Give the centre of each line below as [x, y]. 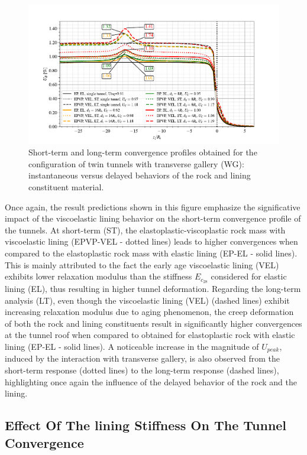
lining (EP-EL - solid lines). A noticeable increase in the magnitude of [132, 346]
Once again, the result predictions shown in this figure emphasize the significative [153, 207]
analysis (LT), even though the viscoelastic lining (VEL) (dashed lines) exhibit [147, 300]
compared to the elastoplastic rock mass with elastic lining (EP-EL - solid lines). [151, 253]
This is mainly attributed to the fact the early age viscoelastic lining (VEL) [142, 264]
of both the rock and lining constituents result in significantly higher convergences [153, 323]
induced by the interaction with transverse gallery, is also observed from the [142, 358]
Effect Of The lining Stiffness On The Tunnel [146, 425]
